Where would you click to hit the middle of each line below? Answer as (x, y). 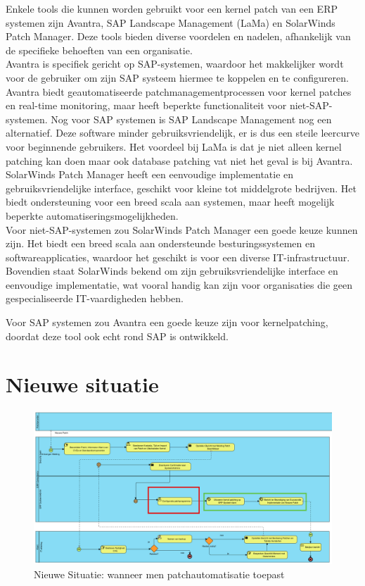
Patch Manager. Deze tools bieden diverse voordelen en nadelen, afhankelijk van (178, 36)
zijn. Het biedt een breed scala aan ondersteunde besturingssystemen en (161, 243)
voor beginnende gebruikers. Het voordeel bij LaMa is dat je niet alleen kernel (174, 146)
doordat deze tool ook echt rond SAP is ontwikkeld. (117, 336)
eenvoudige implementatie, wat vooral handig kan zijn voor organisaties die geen (179, 284)
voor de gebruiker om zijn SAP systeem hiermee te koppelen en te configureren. (177, 77)
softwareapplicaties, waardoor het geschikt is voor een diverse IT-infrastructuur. (178, 257)
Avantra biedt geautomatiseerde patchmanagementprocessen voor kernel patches (179, 91)
